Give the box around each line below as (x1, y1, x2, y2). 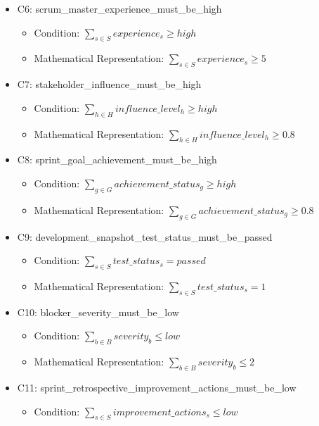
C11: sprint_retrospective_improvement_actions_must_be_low (17, 380, 297, 394)
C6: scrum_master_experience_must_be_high (17, 1, 222, 15)
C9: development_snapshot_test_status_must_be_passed (17, 229, 273, 244)
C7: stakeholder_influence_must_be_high (17, 77, 202, 92)
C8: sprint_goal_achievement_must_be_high (17, 152, 217, 167)
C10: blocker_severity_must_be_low (17, 304, 179, 319)
